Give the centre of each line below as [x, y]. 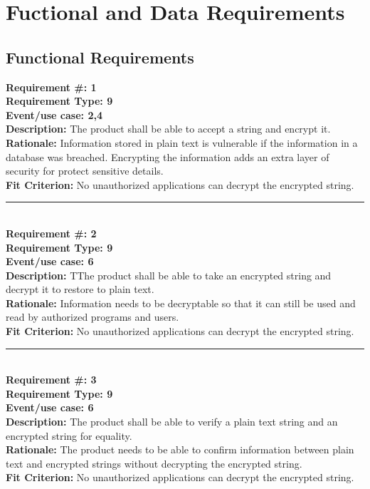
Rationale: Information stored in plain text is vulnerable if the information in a [182, 142]
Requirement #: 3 [51, 380]
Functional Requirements [100, 57]
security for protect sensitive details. [85, 171]
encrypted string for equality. [69, 435]
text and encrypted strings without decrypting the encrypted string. [154, 463]
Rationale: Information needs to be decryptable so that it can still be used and [181, 303]
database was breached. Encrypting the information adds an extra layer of [168, 156]
